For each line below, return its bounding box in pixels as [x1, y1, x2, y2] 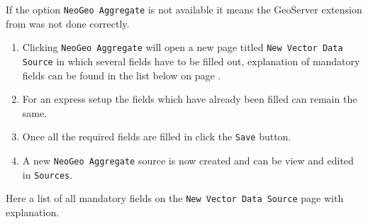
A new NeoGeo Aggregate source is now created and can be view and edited [22, 153, 354, 167]
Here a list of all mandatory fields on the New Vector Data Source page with [6, 191, 344, 206]
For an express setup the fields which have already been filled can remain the [22, 91, 357, 106]
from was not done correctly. [6, 16, 130, 30]
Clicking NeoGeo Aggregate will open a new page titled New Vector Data [22, 40, 343, 55]
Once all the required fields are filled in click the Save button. [22, 129, 291, 144]
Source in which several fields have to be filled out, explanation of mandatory [22, 53, 360, 68]
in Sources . [22, 167, 73, 181]
